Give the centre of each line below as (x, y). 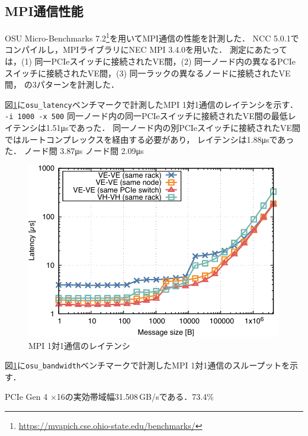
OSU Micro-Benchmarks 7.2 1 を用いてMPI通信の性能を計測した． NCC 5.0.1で (152, 37)
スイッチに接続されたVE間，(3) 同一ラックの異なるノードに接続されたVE (148, 73)
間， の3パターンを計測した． (62, 84)
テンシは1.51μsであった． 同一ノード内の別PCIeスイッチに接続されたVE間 (157, 128)
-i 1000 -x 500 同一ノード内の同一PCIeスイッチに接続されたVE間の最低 (146, 116)
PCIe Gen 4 (26, 397)
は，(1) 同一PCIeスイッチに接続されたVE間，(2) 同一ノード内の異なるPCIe (150, 61)
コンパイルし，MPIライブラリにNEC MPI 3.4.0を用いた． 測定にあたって (146, 49)
